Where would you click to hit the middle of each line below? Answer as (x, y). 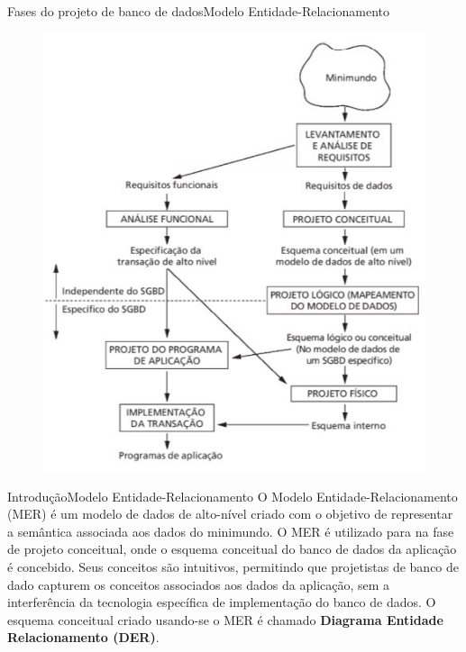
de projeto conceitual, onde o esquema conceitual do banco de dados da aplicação (232, 549)
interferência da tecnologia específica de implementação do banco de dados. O (222, 602)
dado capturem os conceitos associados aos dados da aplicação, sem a (199, 584)
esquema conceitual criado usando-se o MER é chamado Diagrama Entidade (225, 619)
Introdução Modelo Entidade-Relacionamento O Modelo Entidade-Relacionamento (233, 496)
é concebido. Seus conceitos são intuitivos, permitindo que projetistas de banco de (233, 566)
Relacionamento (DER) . (83, 637)
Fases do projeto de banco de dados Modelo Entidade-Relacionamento (198, 11)
